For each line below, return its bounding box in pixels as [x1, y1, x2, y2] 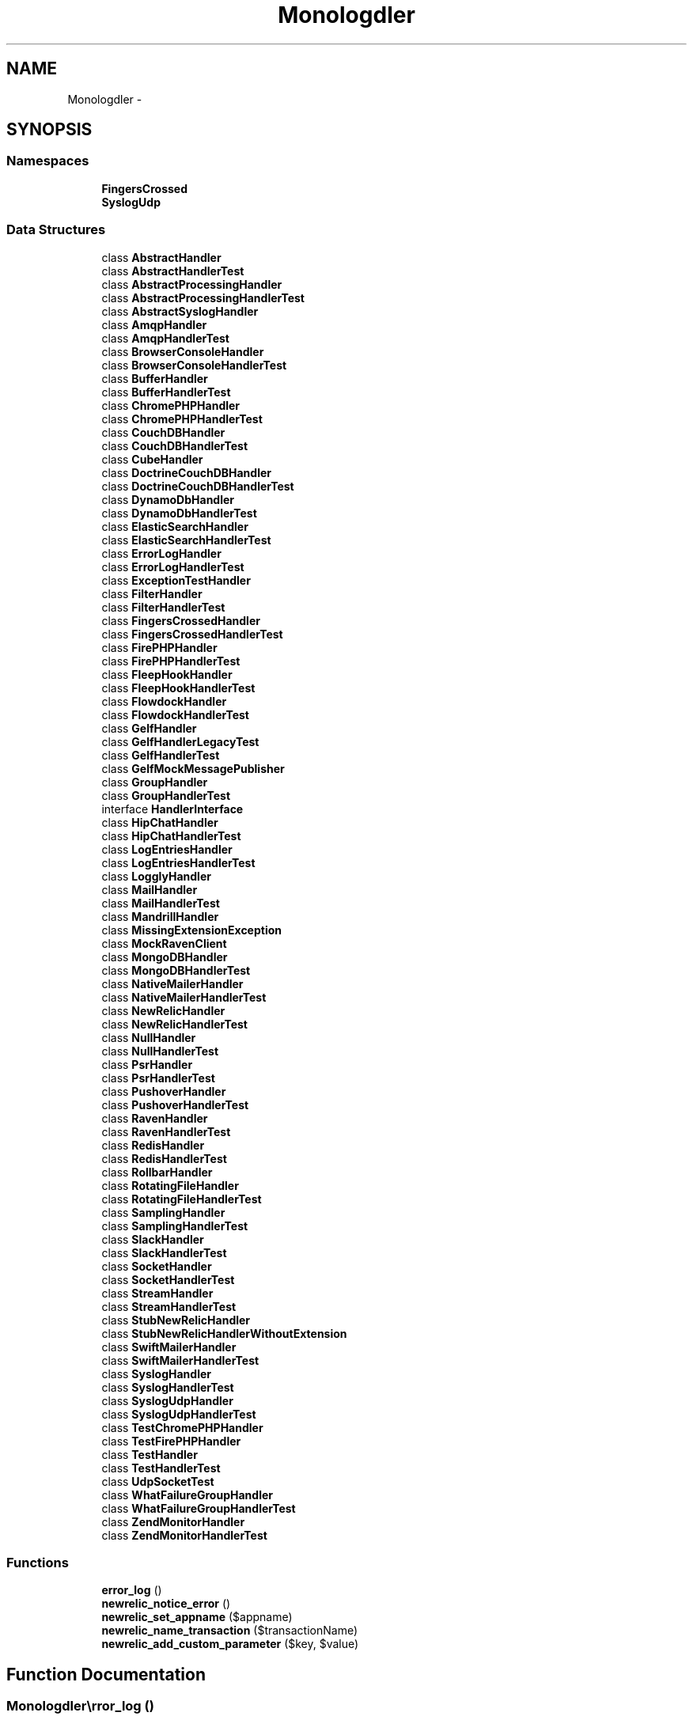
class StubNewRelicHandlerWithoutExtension [101, 1326, 347, 1340]
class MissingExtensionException [101, 923, 282, 937]
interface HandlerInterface [101, 801, 244, 816]
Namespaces [6, 153, 89, 169]
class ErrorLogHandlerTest [101, 559, 244, 574]
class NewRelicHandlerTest [101, 1017, 248, 1031]
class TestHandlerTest [101, 1460, 221, 1475]
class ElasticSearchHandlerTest [101, 532, 271, 547]
